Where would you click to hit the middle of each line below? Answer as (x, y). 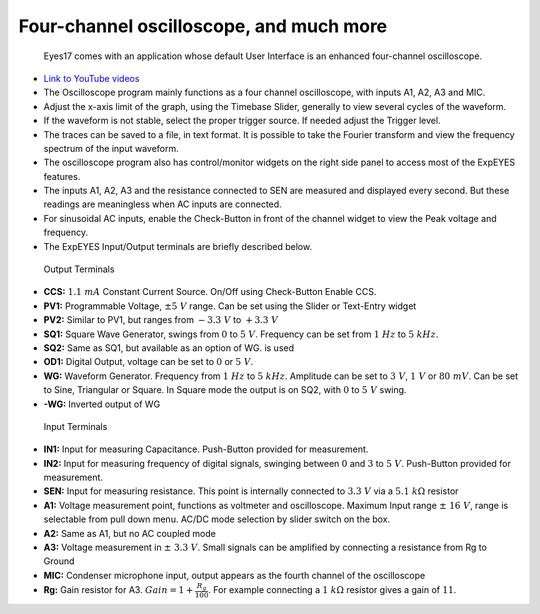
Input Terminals (75, 426)
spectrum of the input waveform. (111, 148)
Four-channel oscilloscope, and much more (203, 26)
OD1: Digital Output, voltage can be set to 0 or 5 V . (148, 362)
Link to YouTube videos (91, 78)
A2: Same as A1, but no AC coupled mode (130, 533)
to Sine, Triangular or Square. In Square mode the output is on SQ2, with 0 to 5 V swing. (225, 390)
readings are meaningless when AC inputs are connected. (162, 204)
